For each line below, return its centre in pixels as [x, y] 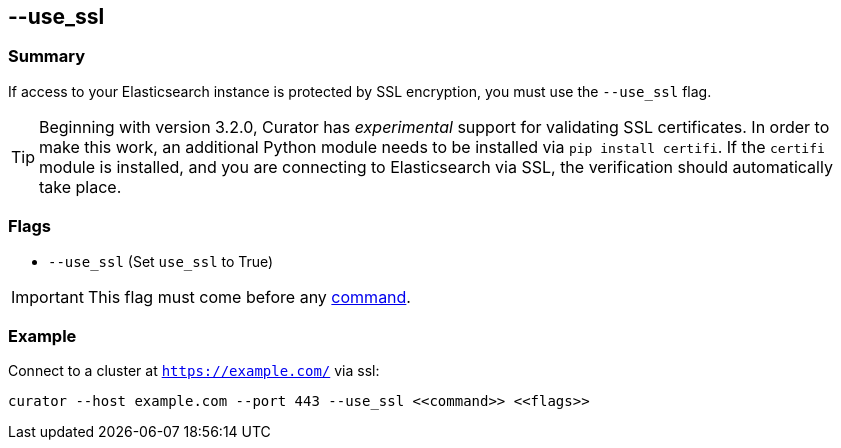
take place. [80, 186]
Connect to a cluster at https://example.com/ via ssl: [194, 371]
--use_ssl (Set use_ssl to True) [161, 261]
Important [47, 296]
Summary [47, 56]
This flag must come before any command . [249, 296]
